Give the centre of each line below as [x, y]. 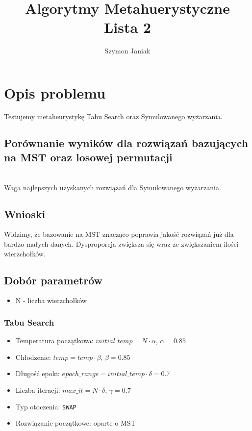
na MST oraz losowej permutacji [88, 157]
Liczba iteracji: [38, 390]
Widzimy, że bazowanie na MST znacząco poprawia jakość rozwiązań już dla [119, 234]
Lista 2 [127, 27]
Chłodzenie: [33, 357]
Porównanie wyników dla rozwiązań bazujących [126, 142]
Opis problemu [55, 92]
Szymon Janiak [127, 51]
